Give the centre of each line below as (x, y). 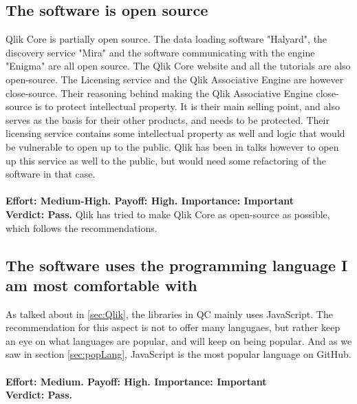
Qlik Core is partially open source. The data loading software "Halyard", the (166, 39)
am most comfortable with (101, 285)
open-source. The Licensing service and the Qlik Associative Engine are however (175, 79)
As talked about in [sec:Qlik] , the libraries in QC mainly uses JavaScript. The (169, 313)
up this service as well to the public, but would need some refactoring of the (166, 160)
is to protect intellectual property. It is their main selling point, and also (187, 106)
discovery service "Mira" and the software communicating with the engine (160, 52)
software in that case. (51, 174)
